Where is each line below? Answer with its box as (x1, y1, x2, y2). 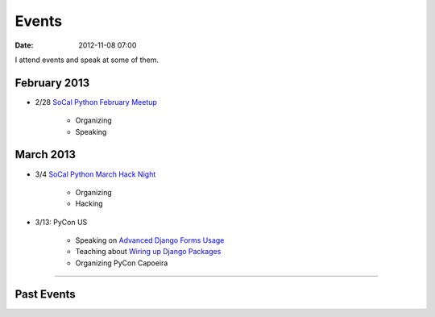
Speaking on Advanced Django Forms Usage (75, 236, 225, 245)
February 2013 (14, 76, 90, 90)
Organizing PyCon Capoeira (75, 258, 168, 268)
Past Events (14, 287, 76, 301)
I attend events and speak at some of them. (14, 55, 159, 65)
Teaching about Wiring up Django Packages (75, 247, 222, 257)
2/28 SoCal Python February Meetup (35, 97, 157, 106)
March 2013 (14, 148, 77, 161)
